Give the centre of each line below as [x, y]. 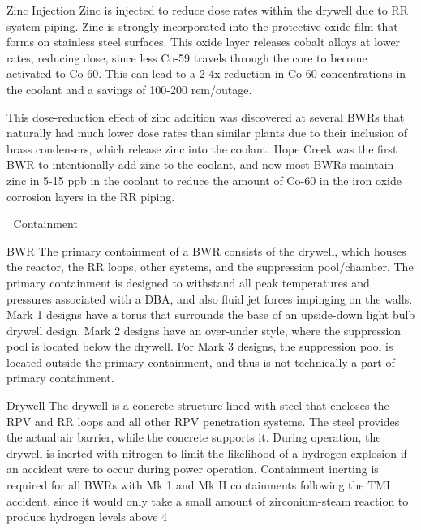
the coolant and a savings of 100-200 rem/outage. [129, 89]
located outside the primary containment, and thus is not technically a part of [201, 362]
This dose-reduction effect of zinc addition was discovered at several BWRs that [206, 116]
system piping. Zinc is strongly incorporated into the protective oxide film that [202, 26]
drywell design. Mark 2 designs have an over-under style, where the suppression [204, 330]
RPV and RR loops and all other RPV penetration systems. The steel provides [203, 421]
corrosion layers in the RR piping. [91, 196]
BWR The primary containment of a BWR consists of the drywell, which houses [206, 250]
